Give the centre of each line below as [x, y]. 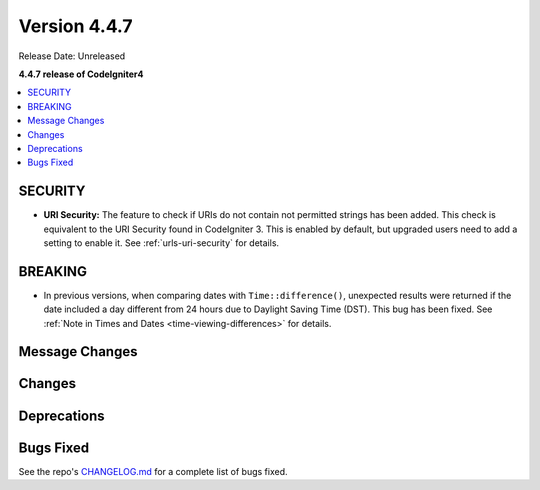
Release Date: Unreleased [72, 56]
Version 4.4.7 [76, 26]
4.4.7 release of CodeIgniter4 [81, 74]
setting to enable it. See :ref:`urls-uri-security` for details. [161, 242]
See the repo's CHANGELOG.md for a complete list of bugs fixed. [153, 471]
